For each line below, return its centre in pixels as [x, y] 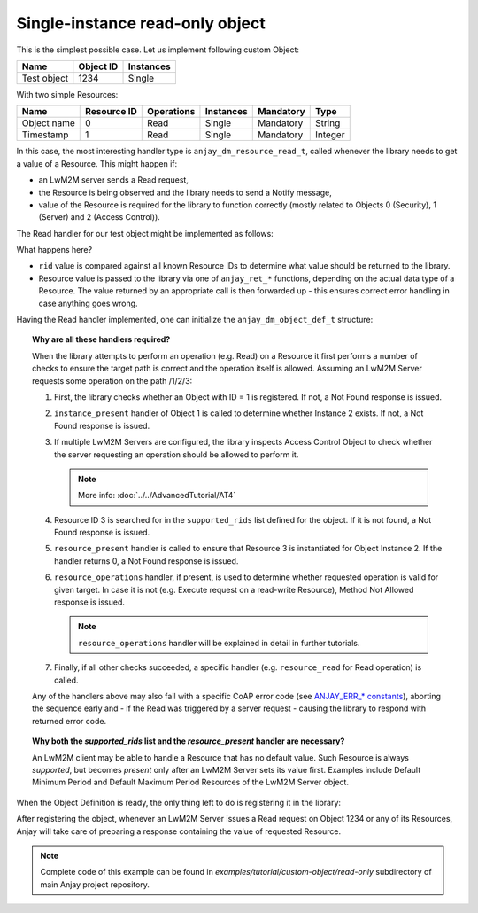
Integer [330, 135]
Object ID [98, 66]
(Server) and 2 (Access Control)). [100, 217]
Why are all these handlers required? [101, 339]
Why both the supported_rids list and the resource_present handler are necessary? [189, 741]
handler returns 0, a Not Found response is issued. [146, 561]
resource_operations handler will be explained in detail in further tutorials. [219, 643]
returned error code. [69, 721]
